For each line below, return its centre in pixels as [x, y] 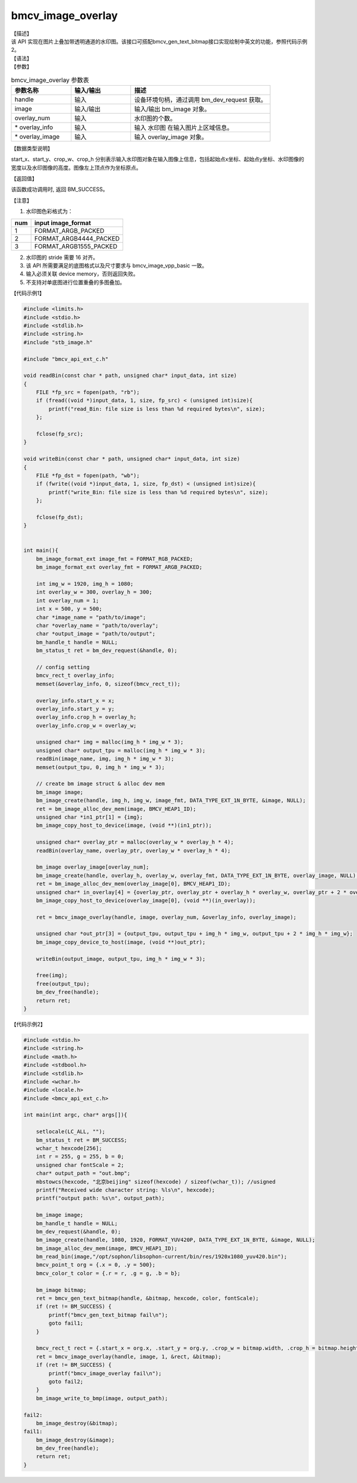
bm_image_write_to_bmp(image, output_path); [102, 1398]
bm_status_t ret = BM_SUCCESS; [82, 1140]
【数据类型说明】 [32, 148]
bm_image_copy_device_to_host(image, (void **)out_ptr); [121, 942]
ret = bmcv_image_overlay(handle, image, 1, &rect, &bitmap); [129, 1356]
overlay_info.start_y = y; [76, 709]
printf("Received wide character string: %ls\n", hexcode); [126, 1190]
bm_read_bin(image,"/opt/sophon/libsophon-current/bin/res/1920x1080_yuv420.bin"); [162, 1257]
